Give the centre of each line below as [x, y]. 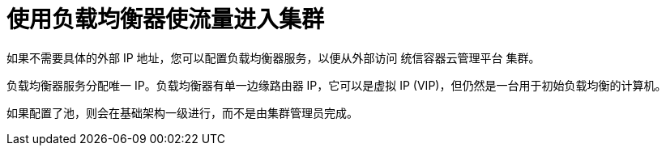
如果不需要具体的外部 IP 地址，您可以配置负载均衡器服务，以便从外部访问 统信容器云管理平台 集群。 [273, 57]
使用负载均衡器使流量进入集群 [166, 19]
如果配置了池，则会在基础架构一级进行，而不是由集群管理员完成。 [182, 112]
